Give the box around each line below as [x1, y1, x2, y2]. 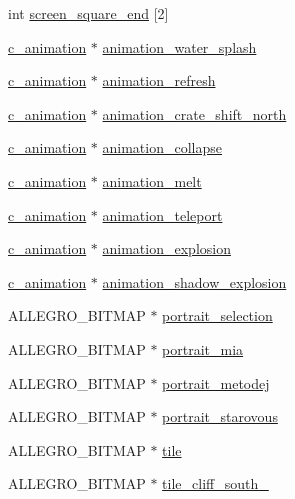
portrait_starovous [162, 406, 278, 427]
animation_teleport [102, 204, 223, 225]
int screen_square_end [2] [8, 3, 169, 23]
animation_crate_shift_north [102, 103, 287, 124]
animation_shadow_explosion [102, 271, 287, 292]
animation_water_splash [102, 36, 257, 57]
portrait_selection [162, 305, 273, 326]
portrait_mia [162, 338, 244, 359]
